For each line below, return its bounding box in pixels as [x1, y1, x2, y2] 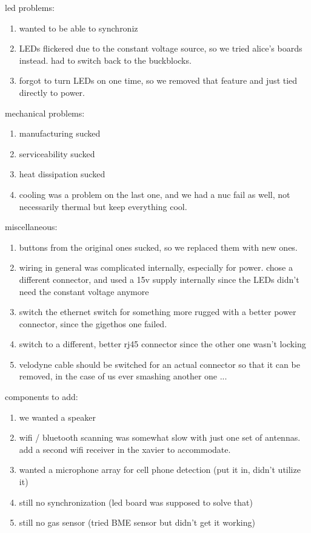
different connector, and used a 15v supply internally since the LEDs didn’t [19, 273, 299, 285]
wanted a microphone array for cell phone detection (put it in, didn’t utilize [19, 463, 301, 476]
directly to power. [19, 86, 85, 98]
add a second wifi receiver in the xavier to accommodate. [19, 443, 231, 455]
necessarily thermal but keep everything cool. [19, 200, 187, 212]
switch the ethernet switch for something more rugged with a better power [19, 305, 296, 318]
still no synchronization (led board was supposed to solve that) [19, 495, 253, 508]
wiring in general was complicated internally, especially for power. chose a [19, 261, 293, 274]
